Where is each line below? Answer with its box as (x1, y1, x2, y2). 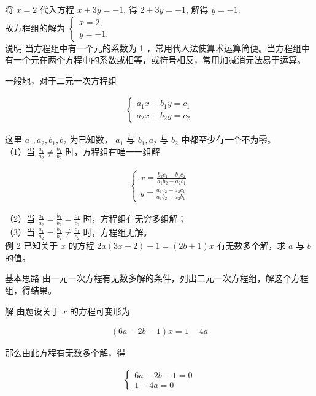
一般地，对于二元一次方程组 (5, 74, 117, 86)
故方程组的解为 (5, 21, 65, 34)
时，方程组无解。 (83, 225, 152, 238)
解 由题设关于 (5, 304, 60, 317)
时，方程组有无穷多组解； (83, 211, 187, 224)
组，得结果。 (5, 283, 56, 296)
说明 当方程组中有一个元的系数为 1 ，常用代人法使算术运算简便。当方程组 (5, 41, 301, 54)
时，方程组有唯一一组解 (65, 145, 160, 158)
